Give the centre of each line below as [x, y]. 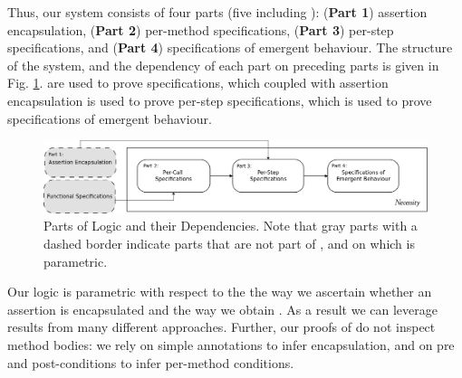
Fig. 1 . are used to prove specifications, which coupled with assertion [198, 83]
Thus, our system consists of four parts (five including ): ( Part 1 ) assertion [217, 12]
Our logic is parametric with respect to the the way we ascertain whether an [220, 292]
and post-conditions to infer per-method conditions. [151, 362]
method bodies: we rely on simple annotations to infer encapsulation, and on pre [231, 345]
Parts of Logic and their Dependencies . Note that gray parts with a [231, 226]
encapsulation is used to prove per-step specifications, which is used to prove [220, 100]
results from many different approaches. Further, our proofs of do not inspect [221, 327]
